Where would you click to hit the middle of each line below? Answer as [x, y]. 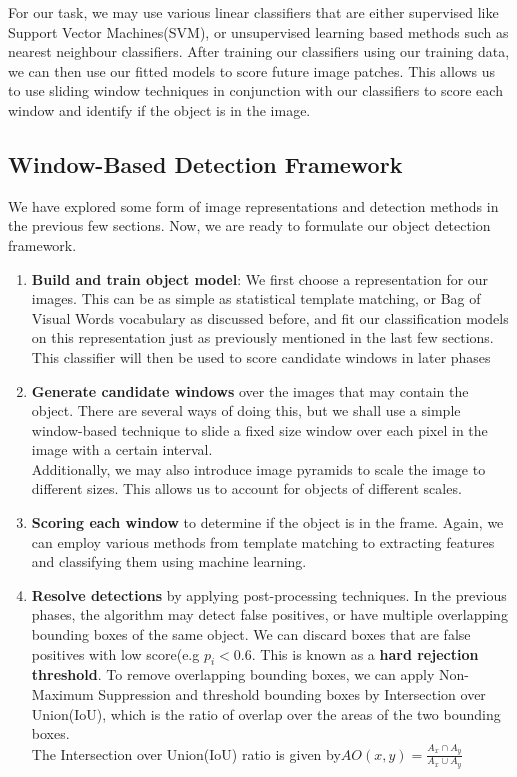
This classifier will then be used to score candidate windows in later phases [261, 356]
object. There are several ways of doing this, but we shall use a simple [246, 410]
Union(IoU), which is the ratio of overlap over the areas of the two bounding [266, 713]
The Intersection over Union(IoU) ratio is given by [186, 753]
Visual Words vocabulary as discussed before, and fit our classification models [270, 317]
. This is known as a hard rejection [365, 653]
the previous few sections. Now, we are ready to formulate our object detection [249, 225]
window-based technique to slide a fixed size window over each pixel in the [259, 429]
